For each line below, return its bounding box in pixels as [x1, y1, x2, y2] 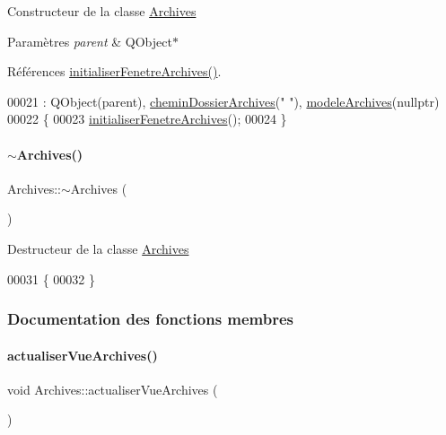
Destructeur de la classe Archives [7, 239, 189, 257]
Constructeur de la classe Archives [7, 2, 197, 20]
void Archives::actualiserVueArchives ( [7, 379, 218, 398]
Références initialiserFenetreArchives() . [7, 62, 222, 81]
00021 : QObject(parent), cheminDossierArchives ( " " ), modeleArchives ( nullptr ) [7, 91, 440, 110]
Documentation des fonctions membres [7, 308, 294, 330]
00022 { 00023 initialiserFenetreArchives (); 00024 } [7, 109, 287, 128]
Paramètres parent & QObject [7, 31, 172, 50]
